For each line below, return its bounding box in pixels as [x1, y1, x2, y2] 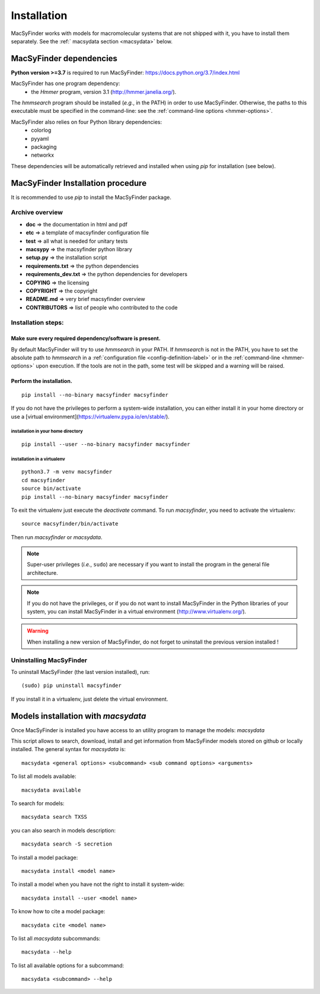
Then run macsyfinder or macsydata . [11, 533, 103, 540]
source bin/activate [21, 485, 81, 492]
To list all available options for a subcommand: [11, 962, 124, 969]
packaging [31, 143, 57, 150]
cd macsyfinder [21, 477, 66, 483]
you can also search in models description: [11, 827, 116, 834]
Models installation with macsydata [11, 711, 146, 721]
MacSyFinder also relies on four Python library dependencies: [11, 118, 162, 125]
